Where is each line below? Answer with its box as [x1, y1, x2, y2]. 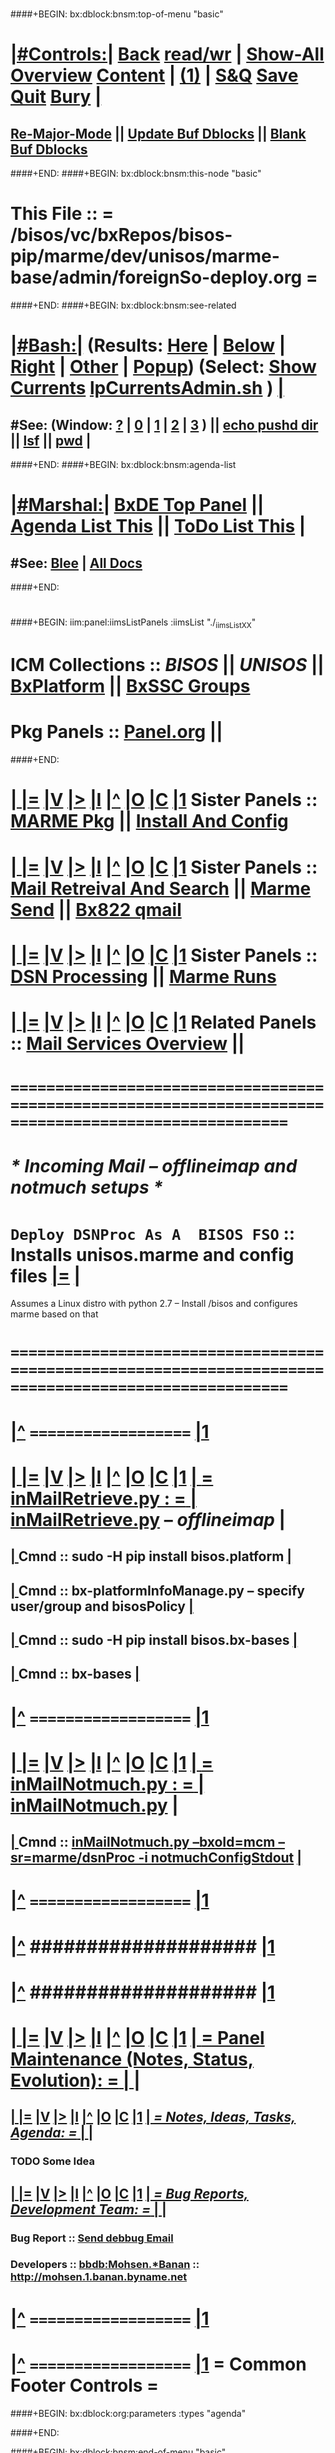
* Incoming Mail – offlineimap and [10, 1155, 298, 1178]
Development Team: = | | [10, 2201, 167, 2218]
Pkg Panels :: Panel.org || [10, 721, 223, 743]
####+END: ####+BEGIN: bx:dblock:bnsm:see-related [10, 299, 237, 312]
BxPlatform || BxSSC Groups [10, 675, 251, 698]
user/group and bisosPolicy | [10, 1598, 194, 1615]
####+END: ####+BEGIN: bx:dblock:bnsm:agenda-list [10, 459, 237, 471]
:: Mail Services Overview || [10, 1032, 245, 1055]
